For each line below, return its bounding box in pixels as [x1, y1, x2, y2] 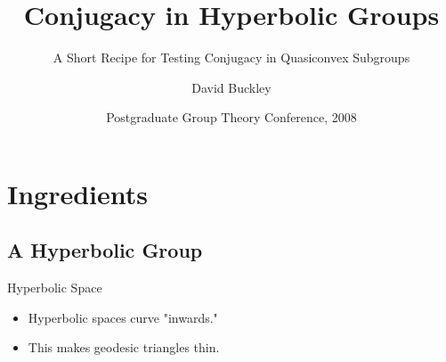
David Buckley [191, 78, 272, 96]
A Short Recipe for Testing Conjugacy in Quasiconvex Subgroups [53, 48, 410, 67]
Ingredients [7, 175, 149, 211]
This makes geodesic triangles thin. [28, 338, 220, 357]
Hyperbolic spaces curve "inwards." [28, 308, 218, 326]
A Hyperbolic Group [7, 236, 203, 264]
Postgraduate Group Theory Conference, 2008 [106, 108, 357, 127]
